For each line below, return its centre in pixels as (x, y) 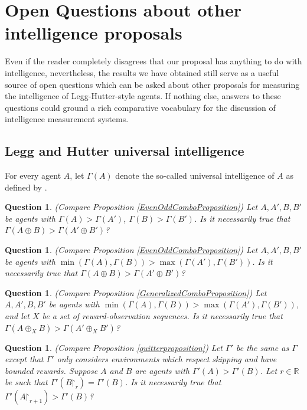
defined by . (26, 187)
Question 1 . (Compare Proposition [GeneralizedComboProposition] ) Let (136, 292)
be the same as (263, 347)
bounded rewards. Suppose (51, 370)
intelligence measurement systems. (67, 119)
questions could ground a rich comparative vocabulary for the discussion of (140, 107)
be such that (26, 382)
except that (24, 359)
